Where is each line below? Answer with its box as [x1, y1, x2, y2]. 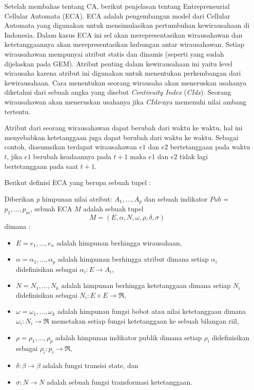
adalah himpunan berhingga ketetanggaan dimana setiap [61, 280, 231, 290]
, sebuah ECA [30, 204, 72, 214]
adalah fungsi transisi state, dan [42, 360, 138, 370]
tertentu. [4, 106, 31, 116]
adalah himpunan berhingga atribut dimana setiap [58, 254, 209, 264]
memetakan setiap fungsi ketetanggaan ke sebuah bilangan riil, [51, 315, 239, 326]
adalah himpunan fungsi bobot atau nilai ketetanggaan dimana [58, 306, 246, 316]
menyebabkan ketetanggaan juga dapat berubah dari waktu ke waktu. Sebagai [4, 132, 239, 142]
